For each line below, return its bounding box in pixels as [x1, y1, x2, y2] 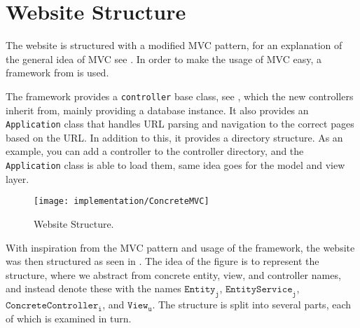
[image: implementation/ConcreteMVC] [34, 196, 209, 207]
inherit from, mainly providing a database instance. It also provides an [6, 102, 309, 117]
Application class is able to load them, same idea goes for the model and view [6, 158, 345, 172]
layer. [6, 171, 29, 186]
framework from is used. [6, 65, 109, 80]
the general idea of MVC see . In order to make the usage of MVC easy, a [6, 51, 321, 66]
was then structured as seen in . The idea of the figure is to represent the [6, 254, 319, 268]
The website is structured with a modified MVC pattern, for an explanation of [6, 38, 342, 53]
